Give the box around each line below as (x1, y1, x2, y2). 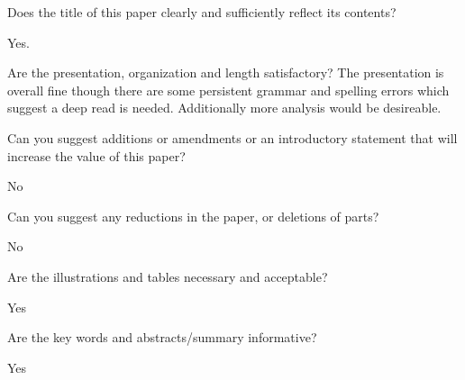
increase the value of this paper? (7, 146, 186, 165)
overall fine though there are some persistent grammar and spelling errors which (7, 80, 450, 99)
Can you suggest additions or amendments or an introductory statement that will (7, 128, 458, 147)
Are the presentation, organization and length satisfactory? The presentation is (7, 63, 444, 82)
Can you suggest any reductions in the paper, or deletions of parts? (7, 206, 379, 225)
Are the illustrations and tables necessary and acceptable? (7, 267, 328, 285)
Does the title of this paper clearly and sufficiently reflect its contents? (7, 3, 397, 21)
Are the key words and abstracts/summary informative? (7, 328, 317, 347)
